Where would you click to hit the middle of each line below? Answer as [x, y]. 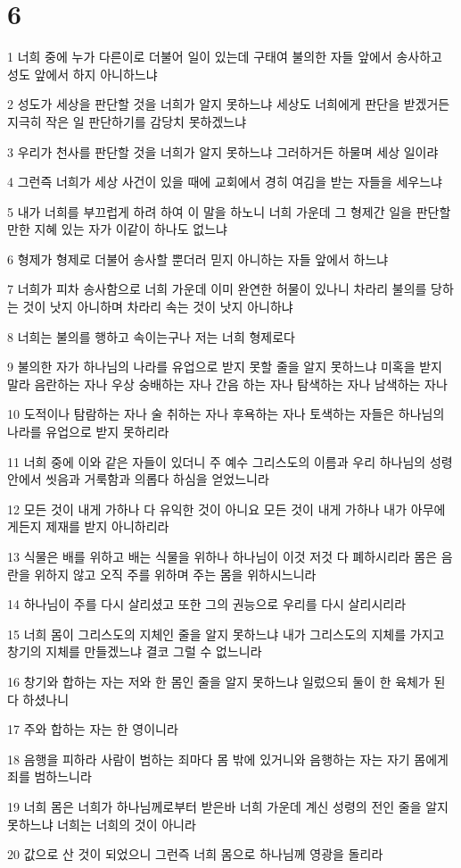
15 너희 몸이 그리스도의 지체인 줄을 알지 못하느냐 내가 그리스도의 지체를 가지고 [226, 634]
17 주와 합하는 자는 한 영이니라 [93, 729]
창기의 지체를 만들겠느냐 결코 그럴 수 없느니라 [135, 651]
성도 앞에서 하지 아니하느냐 [82, 74]
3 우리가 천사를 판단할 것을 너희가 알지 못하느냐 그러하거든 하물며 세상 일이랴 [223, 151]
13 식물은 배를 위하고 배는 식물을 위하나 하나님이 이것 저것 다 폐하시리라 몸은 [222, 556]
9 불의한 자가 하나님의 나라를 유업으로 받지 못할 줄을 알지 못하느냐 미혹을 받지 [225, 367]
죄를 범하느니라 [49, 776]
